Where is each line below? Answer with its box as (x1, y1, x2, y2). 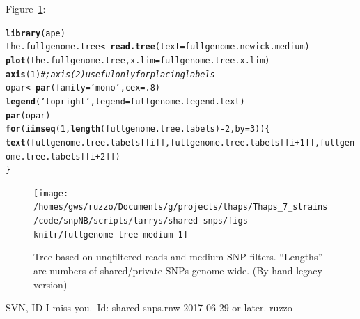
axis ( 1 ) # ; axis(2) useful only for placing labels (6, 69, 215, 79)
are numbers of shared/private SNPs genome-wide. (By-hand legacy (33, 263, 322, 278)
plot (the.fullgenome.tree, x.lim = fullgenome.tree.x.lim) (6, 55, 270, 65)
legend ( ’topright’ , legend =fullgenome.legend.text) (6, 96, 245, 107)
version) (33, 277, 68, 291)
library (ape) (6, 28, 65, 38)
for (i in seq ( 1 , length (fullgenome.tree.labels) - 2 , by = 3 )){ (6, 124, 270, 134)
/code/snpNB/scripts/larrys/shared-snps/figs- (33, 216, 253, 226)
